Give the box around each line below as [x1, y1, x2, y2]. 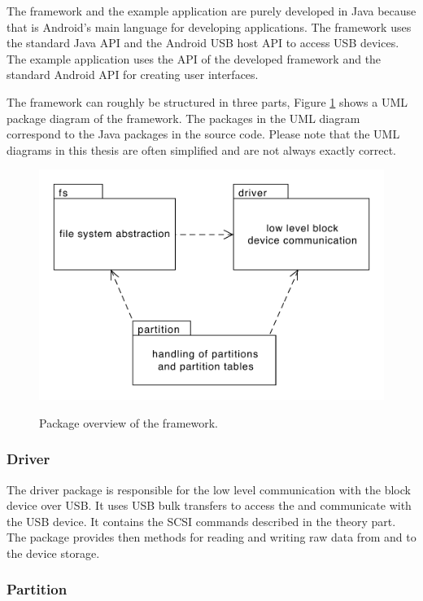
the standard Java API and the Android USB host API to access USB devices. [7, 34, 399, 51]
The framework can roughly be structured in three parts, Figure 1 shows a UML [7, 93, 408, 110]
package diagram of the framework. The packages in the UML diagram [7, 109, 360, 126]
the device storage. [7, 544, 100, 561]
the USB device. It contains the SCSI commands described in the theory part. [7, 512, 396, 529]
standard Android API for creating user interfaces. [7, 66, 259, 83]
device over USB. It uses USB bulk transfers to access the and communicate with [7, 497, 412, 514]
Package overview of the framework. [39, 414, 219, 431]
